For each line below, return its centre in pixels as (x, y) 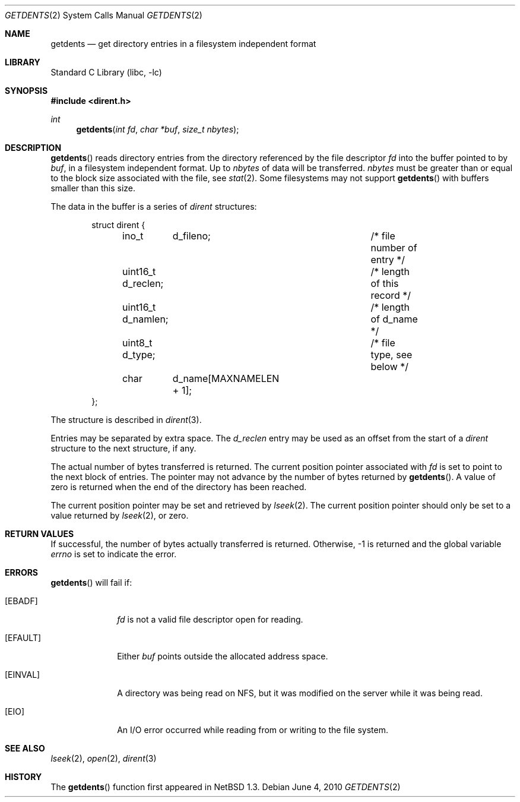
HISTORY (23, 777)
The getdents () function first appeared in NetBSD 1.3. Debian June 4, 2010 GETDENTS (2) (226, 787)
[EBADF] (21, 601)
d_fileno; (191, 236)
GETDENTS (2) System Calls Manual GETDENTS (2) (104, 15)
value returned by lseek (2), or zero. (120, 515)
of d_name (394, 319)
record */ (391, 295)
